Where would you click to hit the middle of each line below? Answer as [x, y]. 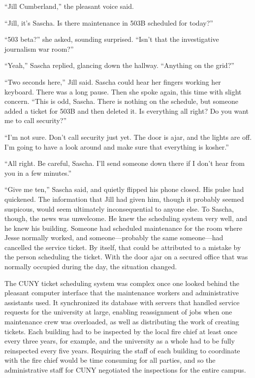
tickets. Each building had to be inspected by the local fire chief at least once [121, 331]
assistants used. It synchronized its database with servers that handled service [122, 302]
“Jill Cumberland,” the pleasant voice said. [69, 6]
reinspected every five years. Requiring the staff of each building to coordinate [122, 350]
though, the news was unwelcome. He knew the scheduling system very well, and [126, 218]
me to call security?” [36, 120]
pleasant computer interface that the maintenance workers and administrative [122, 293]
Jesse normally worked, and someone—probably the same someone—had [114, 237]
